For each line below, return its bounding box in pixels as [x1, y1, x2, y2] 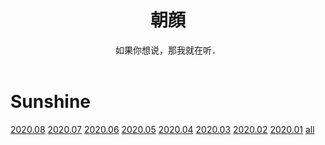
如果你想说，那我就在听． [115, 44, 221, 56]
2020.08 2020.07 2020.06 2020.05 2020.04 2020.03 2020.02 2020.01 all [10, 123, 315, 135]
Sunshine [10, 90, 92, 113]
